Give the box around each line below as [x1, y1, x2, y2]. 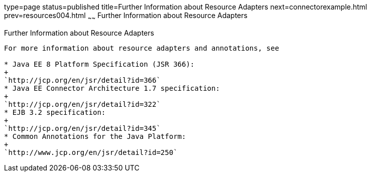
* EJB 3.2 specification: [4, 108, 106, 116]
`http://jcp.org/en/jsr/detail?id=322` [4, 100, 161, 108]
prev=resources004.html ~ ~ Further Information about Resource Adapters [4, 11, 248, 22]
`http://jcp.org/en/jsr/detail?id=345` [4, 124, 161, 132]
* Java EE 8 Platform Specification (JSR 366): [4, 60, 195, 68]
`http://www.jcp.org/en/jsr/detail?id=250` [4, 148, 178, 156]
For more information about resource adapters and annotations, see [4, 44, 279, 52]
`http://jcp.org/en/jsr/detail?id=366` [4, 76, 161, 84]
